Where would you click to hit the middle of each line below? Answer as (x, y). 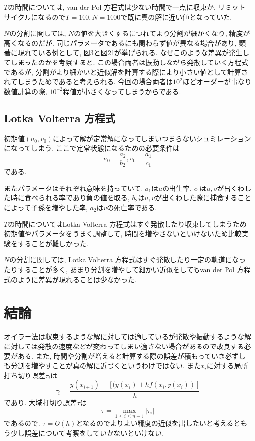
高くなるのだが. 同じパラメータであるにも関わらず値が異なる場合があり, (120, 43)
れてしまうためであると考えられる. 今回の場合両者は (88, 81)
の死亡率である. (132, 207)
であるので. (22, 423)
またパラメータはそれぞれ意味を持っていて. (73, 188)
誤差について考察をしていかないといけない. (94, 432)
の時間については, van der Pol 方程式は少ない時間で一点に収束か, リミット (127, 7)
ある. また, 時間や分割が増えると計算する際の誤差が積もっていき (121, 356)
